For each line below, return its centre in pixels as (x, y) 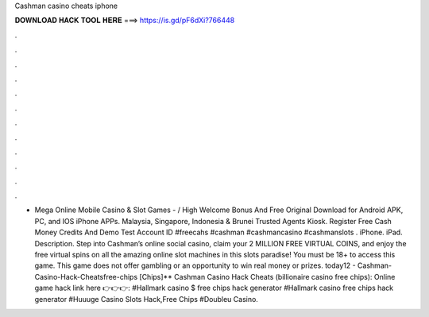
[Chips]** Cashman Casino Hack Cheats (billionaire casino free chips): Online (267, 276)
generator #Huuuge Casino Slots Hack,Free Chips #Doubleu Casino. (146, 299)
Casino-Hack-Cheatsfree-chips (86, 276)
